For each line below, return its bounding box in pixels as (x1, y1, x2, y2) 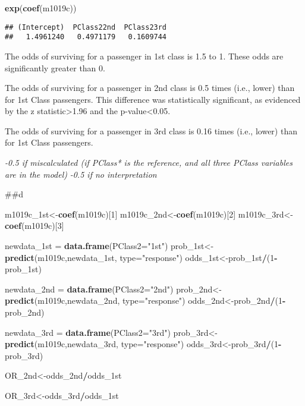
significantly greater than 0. (5, 61, 105, 74)
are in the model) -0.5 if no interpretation (5, 168, 157, 180)
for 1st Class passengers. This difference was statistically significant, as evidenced (5, 93, 301, 105)
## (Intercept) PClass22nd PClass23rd (5, 23, 167, 32)
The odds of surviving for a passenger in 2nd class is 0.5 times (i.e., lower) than (5, 81, 295, 94)
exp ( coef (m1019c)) (5, 2, 77, 14)
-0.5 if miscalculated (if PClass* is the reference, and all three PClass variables (5, 156, 293, 169)
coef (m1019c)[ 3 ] (5, 219, 64, 232)
